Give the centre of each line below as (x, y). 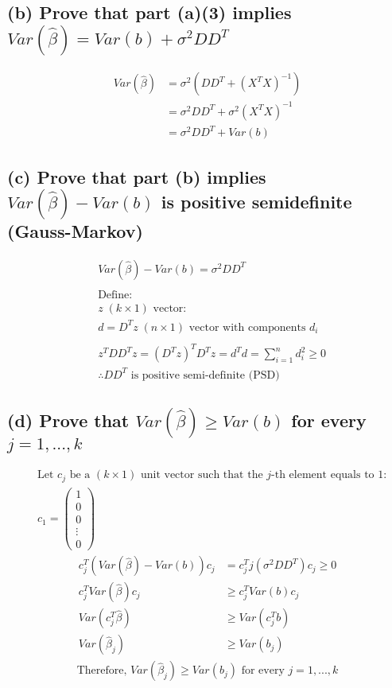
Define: (115, 295)
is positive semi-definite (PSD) (205, 375)
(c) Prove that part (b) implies (137, 176)
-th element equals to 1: (329, 475)
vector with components (247, 327)
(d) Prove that (68, 420)
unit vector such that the (202, 475)
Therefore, (102, 671)
